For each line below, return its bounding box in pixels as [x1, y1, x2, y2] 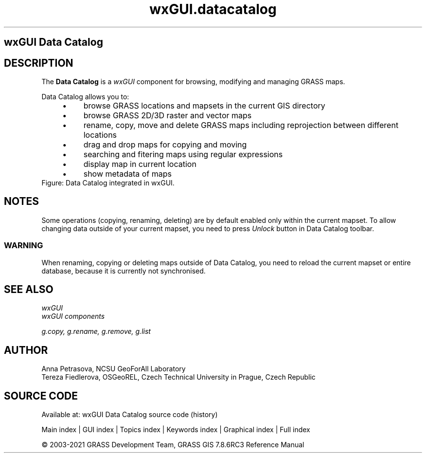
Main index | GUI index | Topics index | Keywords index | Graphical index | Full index [41, 425, 310, 434]
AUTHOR [4, 344, 48, 356]
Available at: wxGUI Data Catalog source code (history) [41, 410, 218, 419]
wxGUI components [41, 312, 105, 321]
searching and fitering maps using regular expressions [83, 149, 283, 160]
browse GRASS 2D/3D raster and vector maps [83, 110, 252, 121]
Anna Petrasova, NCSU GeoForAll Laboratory [41, 365, 186, 373]
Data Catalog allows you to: [41, 92, 129, 101]
